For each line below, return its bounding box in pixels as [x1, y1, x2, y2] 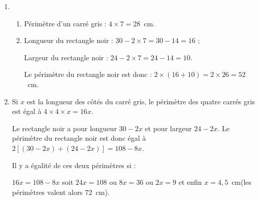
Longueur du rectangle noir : [24, 35, 113, 46]
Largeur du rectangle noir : [24, 52, 108, 62]
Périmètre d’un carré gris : [24, 18, 107, 28]
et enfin [178, 177, 202, 187]
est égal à [12, 106, 42, 116]
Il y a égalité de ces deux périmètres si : [12, 159, 136, 170]
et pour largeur [145, 123, 192, 133]
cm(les [232, 177, 252, 187]
